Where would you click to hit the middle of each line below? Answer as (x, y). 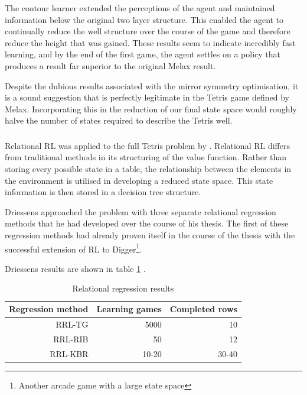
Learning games (129, 309)
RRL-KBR (69, 353)
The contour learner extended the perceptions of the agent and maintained (140, 8)
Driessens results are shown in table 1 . (75, 268)
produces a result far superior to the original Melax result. (110, 65)
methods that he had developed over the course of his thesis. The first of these (147, 223)
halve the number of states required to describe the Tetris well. (119, 120)
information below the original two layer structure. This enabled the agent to (144, 19)
